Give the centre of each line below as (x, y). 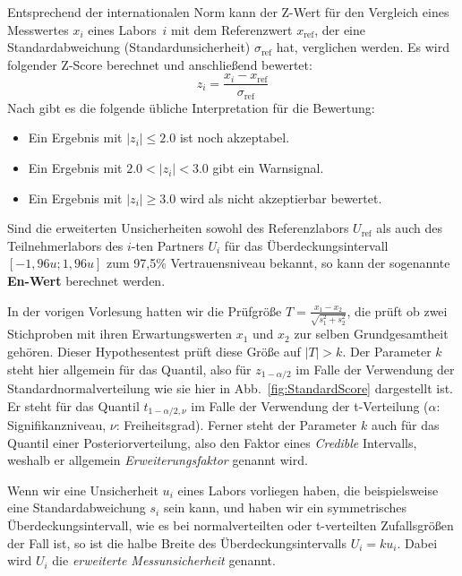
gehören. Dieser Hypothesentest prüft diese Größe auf (154, 351)
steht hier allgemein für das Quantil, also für (129, 369)
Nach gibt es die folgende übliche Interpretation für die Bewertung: (191, 107)
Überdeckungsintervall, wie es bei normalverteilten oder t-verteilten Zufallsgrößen (231, 525)
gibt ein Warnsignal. (268, 168)
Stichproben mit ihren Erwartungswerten (120, 334)
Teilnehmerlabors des (65, 245)
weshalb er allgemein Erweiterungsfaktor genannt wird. (158, 460)
